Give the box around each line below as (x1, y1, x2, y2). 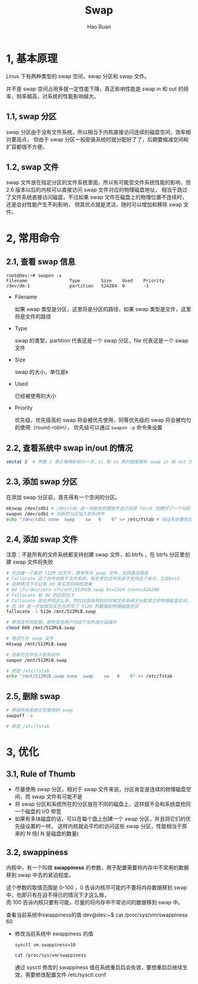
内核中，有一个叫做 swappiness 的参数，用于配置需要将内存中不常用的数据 (6, 864, 189, 871)
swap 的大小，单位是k (14, 368, 69, 376)
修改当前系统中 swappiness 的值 (14, 930, 94, 937)
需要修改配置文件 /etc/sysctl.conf (25, 971, 106, 979)
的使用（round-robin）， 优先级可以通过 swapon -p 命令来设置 (14, 424, 163, 431)
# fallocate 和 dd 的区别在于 (6, 592, 75, 598)
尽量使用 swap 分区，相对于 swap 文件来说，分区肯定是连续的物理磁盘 (14, 785, 187, 792)
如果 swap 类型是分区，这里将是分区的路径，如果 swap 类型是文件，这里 (14, 306, 192, 313)
